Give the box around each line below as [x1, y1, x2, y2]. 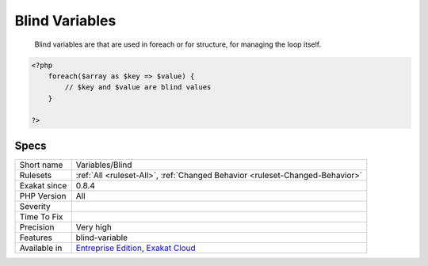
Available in [19, 242, 63, 253]
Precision [19, 222, 55, 233]
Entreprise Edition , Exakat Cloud [75, 242, 196, 253]
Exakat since [19, 180, 67, 191]
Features [19, 232, 53, 243]
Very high [75, 222, 113, 233]
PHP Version [19, 190, 67, 201]
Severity [19, 200, 51, 211]
